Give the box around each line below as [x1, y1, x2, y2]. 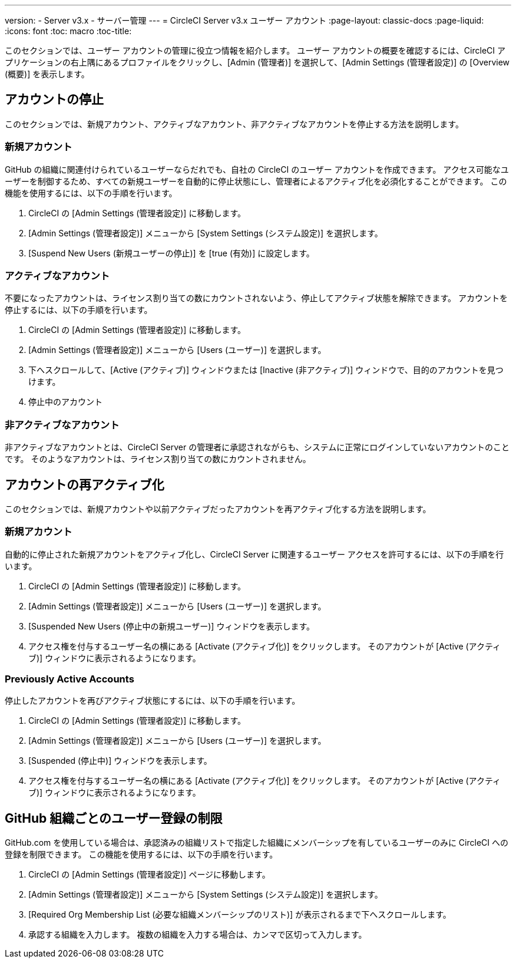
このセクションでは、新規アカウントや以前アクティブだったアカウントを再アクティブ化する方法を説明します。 [5, 503, 431, 514]
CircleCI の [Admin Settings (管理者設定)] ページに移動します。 [28, 869, 270, 880]
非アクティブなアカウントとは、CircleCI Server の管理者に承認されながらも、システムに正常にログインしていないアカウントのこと [5, 442, 510, 453]
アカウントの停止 [5, 92, 104, 107]
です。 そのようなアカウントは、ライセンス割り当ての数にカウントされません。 [5, 454, 311, 464]
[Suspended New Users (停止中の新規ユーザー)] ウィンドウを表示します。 [28, 621, 315, 631]
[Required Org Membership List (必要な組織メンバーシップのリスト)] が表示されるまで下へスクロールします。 [28, 909, 451, 920]
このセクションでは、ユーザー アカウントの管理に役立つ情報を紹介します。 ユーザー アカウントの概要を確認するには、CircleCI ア [5, 45, 505, 55]
